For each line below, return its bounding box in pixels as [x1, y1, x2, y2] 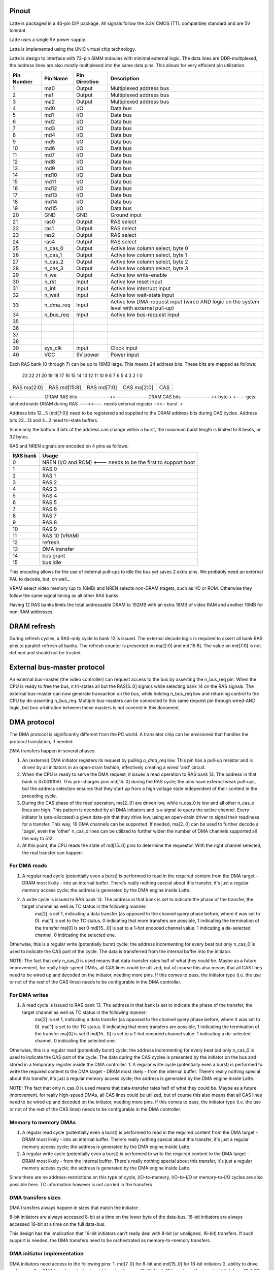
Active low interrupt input [110, 284, 171, 292]
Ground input [110, 211, 142, 218]
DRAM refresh [9, 622, 55, 631]
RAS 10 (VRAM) [42, 532, 80, 539]
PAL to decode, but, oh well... [9, 576, 71, 582]
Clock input [110, 344, 138, 352]
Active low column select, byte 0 [110, 244, 189, 251]
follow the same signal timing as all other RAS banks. [9, 592, 120, 598]
